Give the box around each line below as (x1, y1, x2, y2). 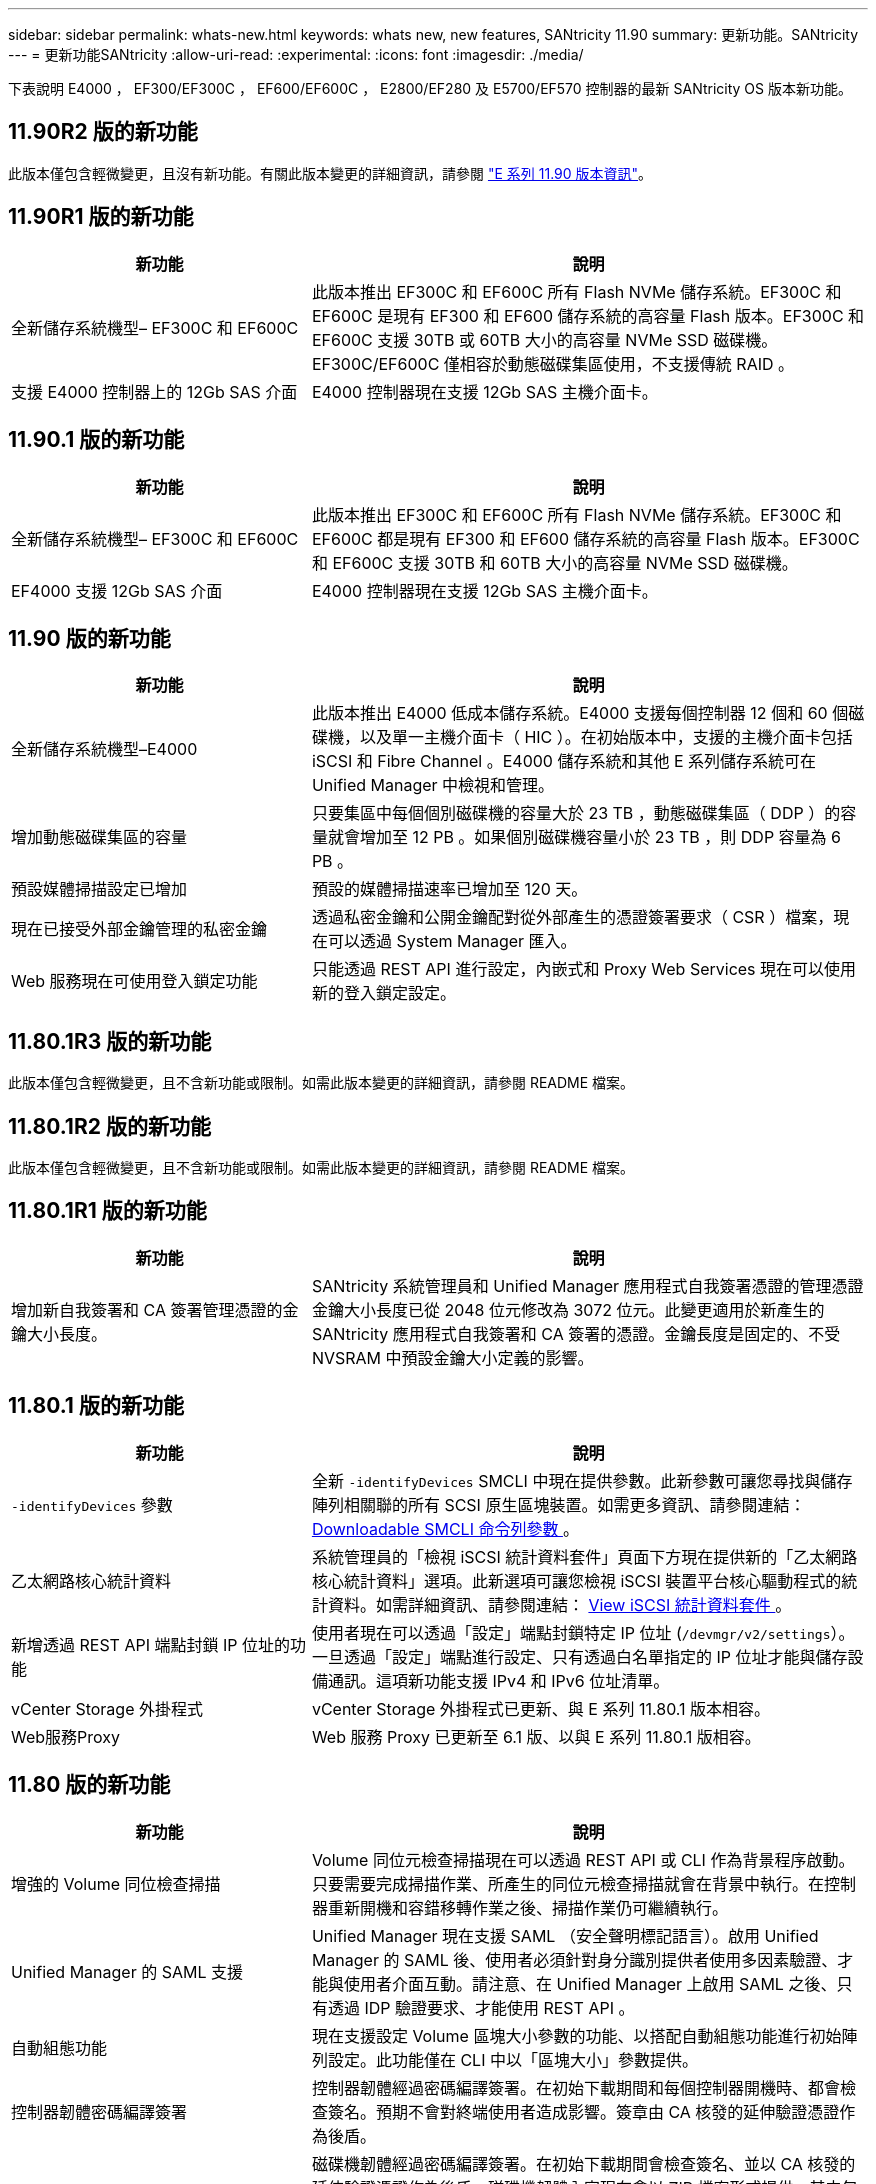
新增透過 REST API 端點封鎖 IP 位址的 (11, 1634, 291, 1655)
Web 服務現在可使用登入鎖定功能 (11, 971, 258, 992)
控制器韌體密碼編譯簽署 (11, 2101, 188, 2122)
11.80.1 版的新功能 (8, 1393, 184, 1419)
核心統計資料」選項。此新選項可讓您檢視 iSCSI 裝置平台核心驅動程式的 (311, 1570, 842, 1591)
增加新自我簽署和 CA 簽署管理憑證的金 (11, 1299, 299, 1320)
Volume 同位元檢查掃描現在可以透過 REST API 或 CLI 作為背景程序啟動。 (311, 1849, 855, 1870)
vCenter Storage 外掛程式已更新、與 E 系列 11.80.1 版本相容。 (311, 1698, 771, 1719)
